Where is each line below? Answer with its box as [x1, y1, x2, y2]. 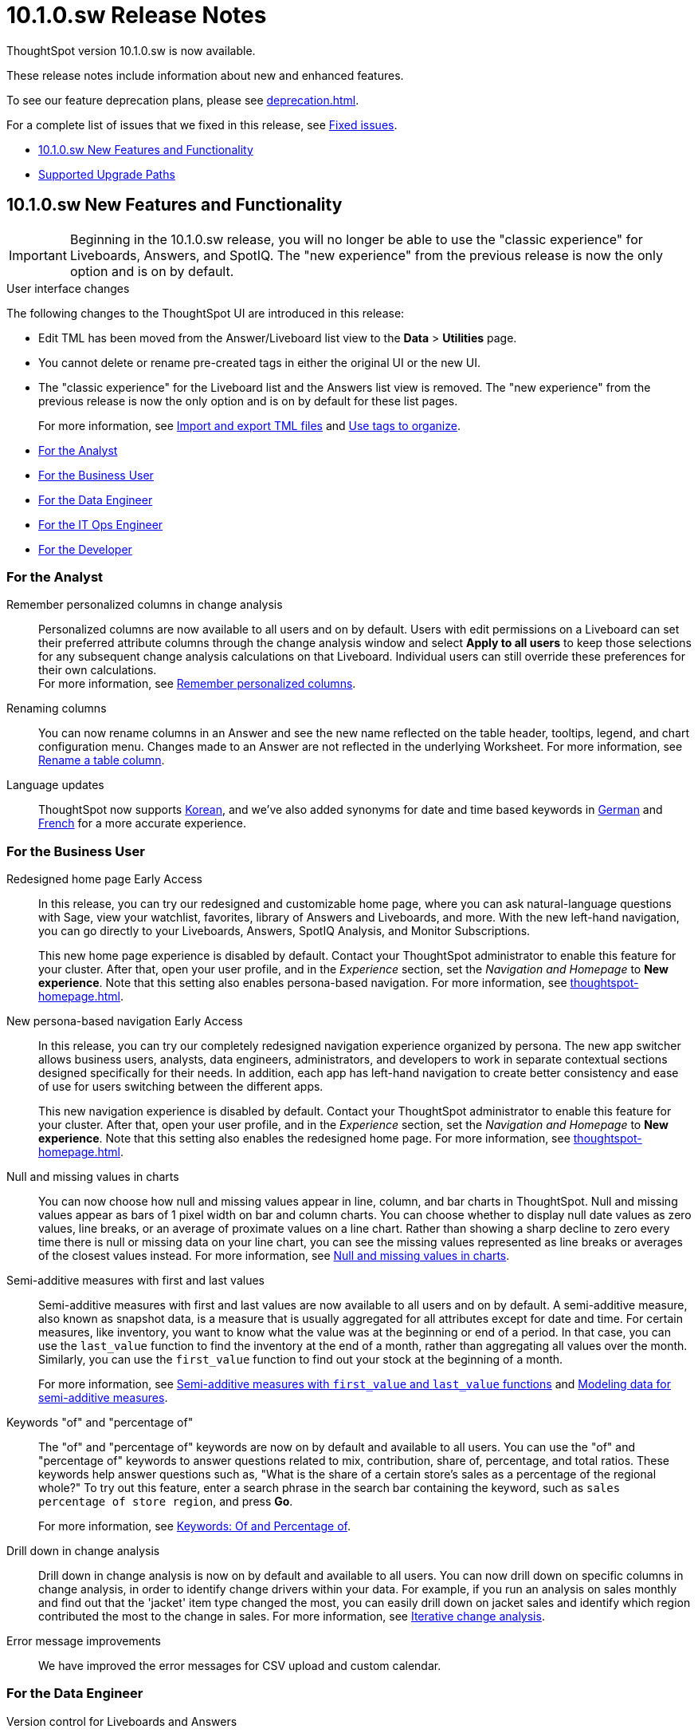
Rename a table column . [38, 753, 165, 768]
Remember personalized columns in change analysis [6, 598, 283, 612]
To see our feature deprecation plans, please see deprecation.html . [6, 93, 359, 107]
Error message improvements [6, 1634, 161, 1648]
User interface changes [6, 281, 130, 295]
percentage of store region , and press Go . [38, 1494, 293, 1509]
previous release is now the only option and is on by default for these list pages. [38, 393, 458, 408]
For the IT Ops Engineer [38, 517, 163, 531]
